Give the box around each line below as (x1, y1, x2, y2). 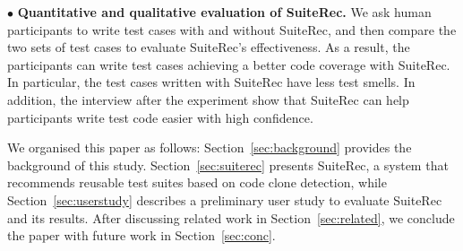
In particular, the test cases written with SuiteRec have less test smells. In (7, 73, 416, 91)
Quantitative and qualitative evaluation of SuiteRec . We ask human (17, 3, 432, 21)
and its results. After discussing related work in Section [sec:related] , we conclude (7, 208, 455, 227)
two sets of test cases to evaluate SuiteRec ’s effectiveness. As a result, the (7, 38, 410, 56)
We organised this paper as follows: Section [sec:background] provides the (7, 138, 412, 157)
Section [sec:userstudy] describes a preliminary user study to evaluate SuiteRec (7, 190, 442, 209)
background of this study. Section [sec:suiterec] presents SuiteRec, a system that (7, 155, 449, 174)
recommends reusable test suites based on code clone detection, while (7, 173, 387, 192)
